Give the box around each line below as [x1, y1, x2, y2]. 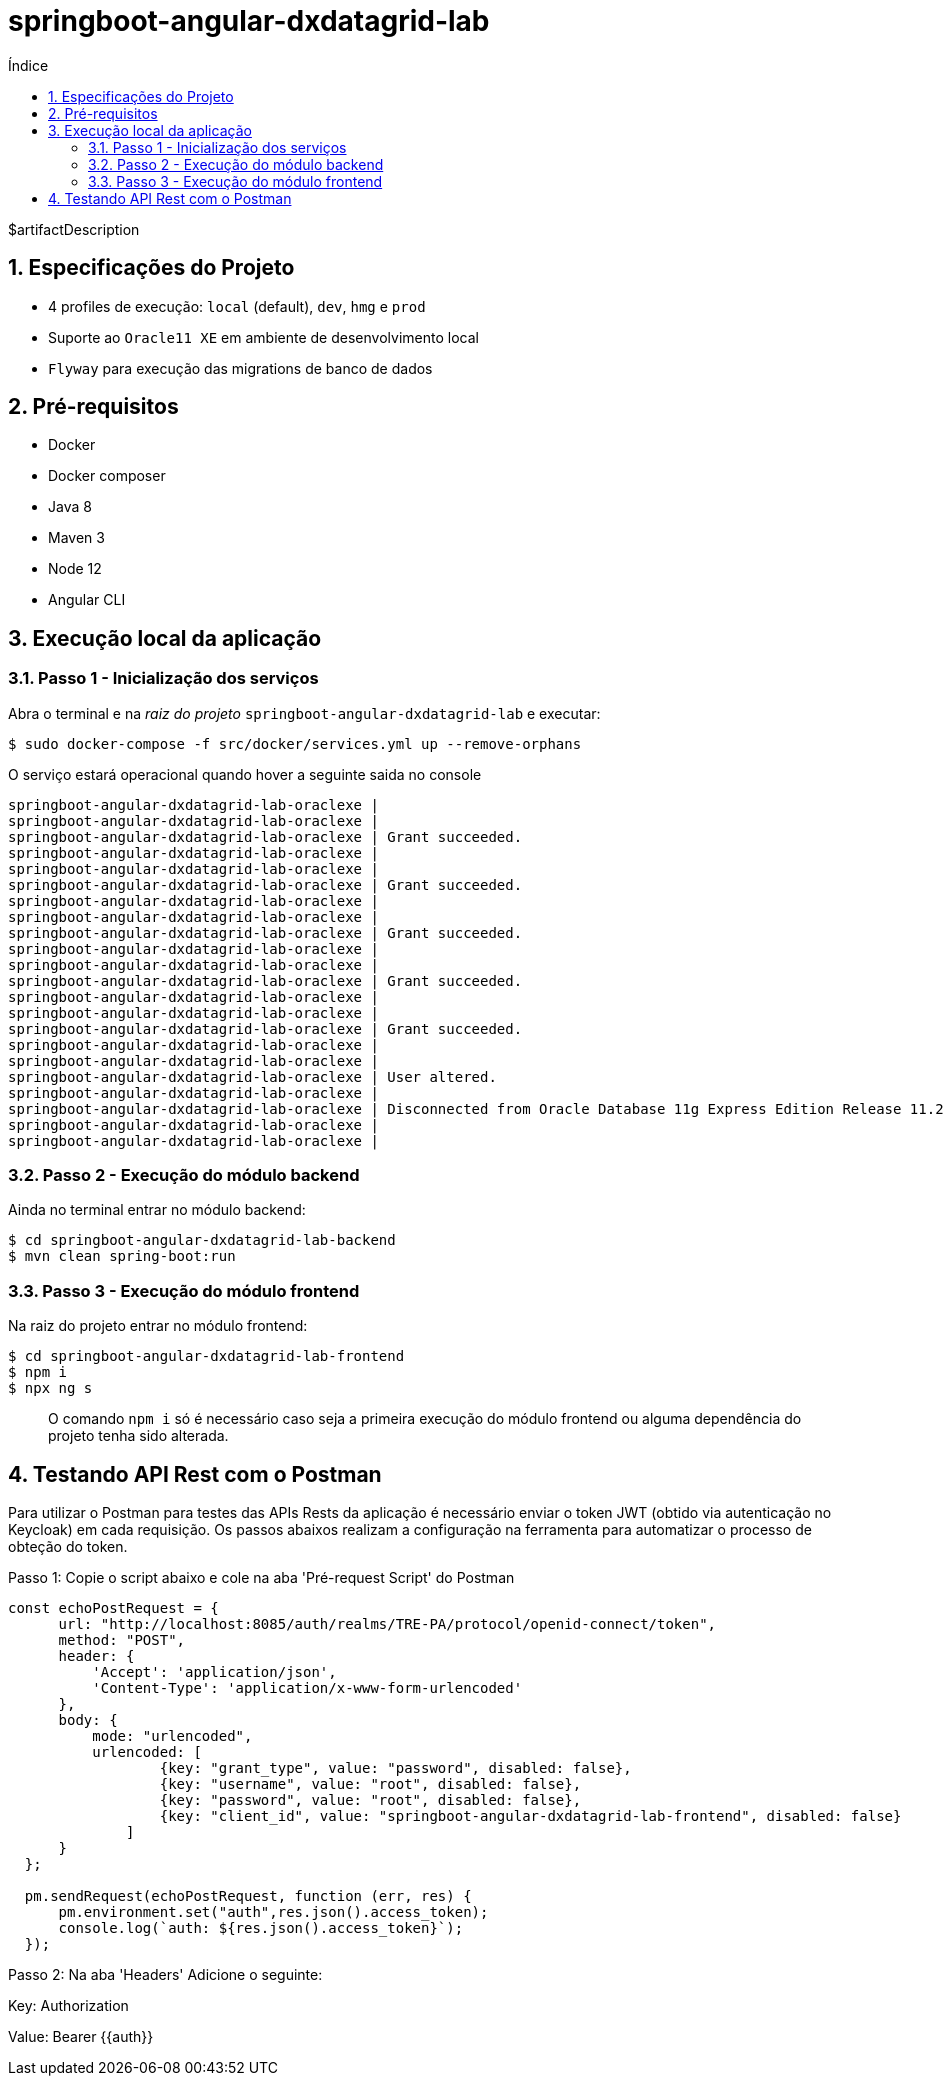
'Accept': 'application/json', [92, 1664, 337, 1680]
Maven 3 [48, 529, 105, 547]
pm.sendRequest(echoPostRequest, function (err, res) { [24, 1888, 472, 1904]
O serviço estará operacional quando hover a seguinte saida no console [8, 765, 482, 783]
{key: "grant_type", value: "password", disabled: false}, [159, 1760, 632, 1776]
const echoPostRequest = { [8, 1600, 219, 1616]
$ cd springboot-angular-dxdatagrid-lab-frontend [8, 1348, 405, 1365]
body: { [58, 1712, 118, 1728]
